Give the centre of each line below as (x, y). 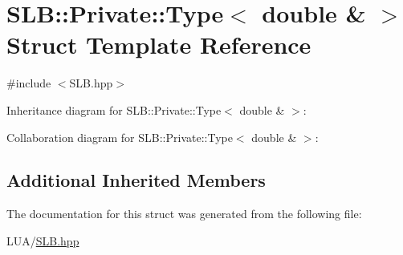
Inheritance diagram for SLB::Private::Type (114, 109)
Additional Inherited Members (136, 180)
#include (29, 83)
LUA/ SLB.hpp (43, 240)
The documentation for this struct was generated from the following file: (184, 214)
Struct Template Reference (159, 45)
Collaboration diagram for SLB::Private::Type (120, 137)
